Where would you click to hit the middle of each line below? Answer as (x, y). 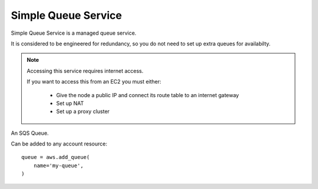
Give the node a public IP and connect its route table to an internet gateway (148, 95)
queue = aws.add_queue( (56, 157)
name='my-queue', (58, 165)
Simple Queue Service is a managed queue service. (74, 33)
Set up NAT (70, 103)
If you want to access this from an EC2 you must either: (94, 82)
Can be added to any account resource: (59, 144)
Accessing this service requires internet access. (85, 71)
